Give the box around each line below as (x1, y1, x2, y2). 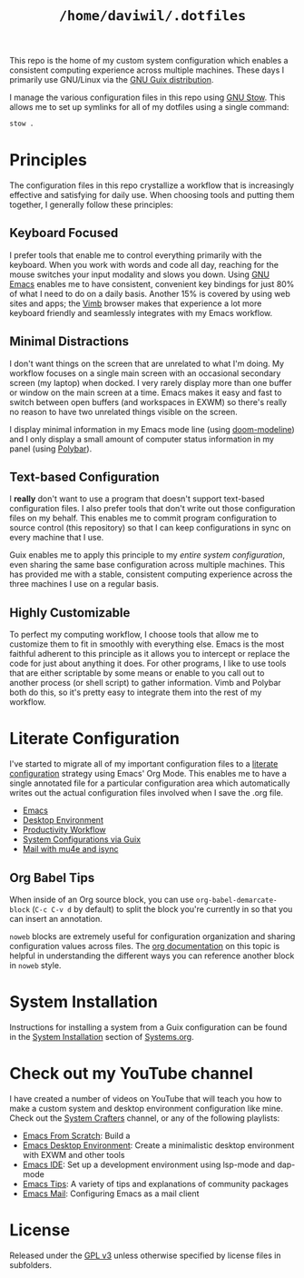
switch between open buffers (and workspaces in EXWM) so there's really (9, 396, 288, 407)
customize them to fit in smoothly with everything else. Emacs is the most (9, 639, 285, 649)
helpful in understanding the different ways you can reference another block (9, 950, 295, 961)
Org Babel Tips (9, 870, 95, 886)
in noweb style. (9, 960, 62, 970)
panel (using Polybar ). (9, 443, 93, 454)
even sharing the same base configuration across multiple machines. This (9, 560, 286, 570)
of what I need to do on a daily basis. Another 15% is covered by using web (9, 288, 290, 299)
